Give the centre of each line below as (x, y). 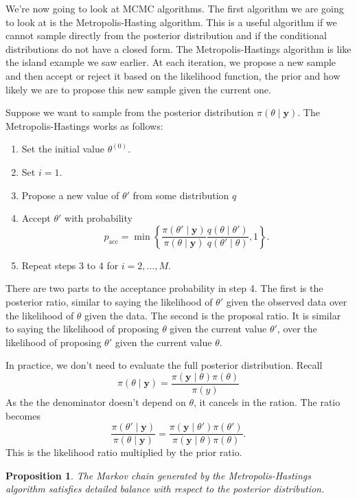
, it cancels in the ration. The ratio (267, 401)
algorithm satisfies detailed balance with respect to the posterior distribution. (165, 489)
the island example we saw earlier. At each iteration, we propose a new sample (171, 62)
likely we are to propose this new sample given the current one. (138, 89)
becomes (23, 415)
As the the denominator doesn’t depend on (96, 401)
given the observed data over (287, 301)
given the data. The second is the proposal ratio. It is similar (213, 315)
